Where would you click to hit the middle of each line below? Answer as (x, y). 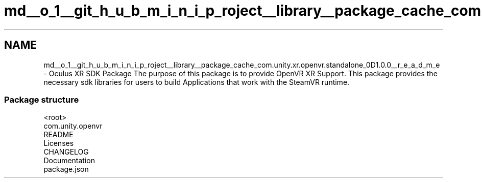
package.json (66, 169)
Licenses (59, 143)
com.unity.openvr (73, 126)
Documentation (69, 161)
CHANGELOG (66, 152)
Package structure (42, 99)
